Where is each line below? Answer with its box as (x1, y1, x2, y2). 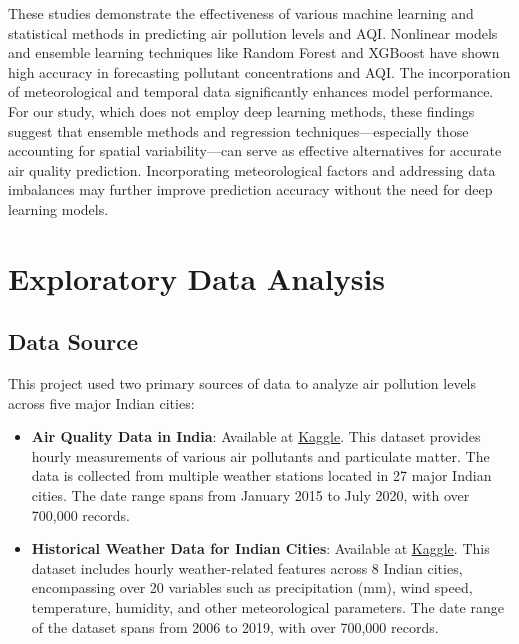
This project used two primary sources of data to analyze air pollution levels (8, 373, 477, 394)
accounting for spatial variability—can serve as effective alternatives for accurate (8, 140, 502, 161)
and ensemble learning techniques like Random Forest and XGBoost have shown (8, 42, 500, 63)
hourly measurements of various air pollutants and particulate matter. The (31, 445, 490, 466)
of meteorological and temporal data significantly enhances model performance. (8, 81, 494, 102)
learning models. (8, 198, 109, 219)
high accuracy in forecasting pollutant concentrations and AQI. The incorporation (8, 61, 511, 82)
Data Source (8, 326, 139, 357)
